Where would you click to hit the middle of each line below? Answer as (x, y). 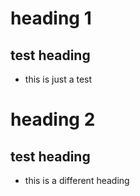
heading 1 (51, 18)
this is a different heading (77, 180)
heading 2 (53, 119)
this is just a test (58, 79)
